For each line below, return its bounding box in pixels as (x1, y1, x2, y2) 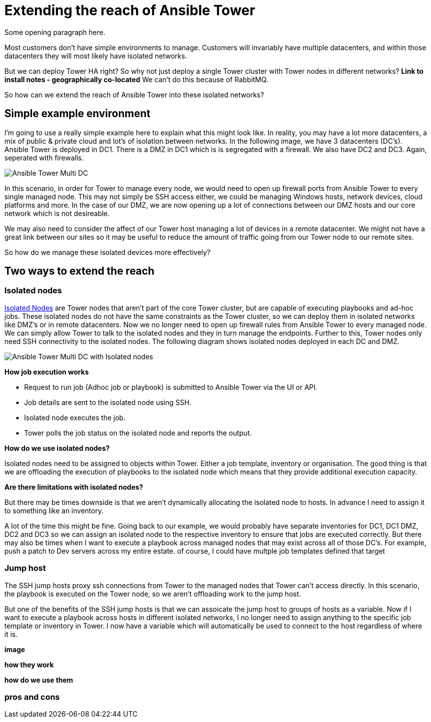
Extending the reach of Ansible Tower (4, 2, 256, 19)
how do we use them (4, 675, 73, 684)
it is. (4, 629, 18, 638)
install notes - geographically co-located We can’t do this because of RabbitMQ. (4, 75, 268, 84)
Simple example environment (4, 107, 150, 120)
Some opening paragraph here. (4, 28, 106, 36)
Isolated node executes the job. (24, 413, 126, 422)
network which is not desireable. (4, 209, 110, 218)
